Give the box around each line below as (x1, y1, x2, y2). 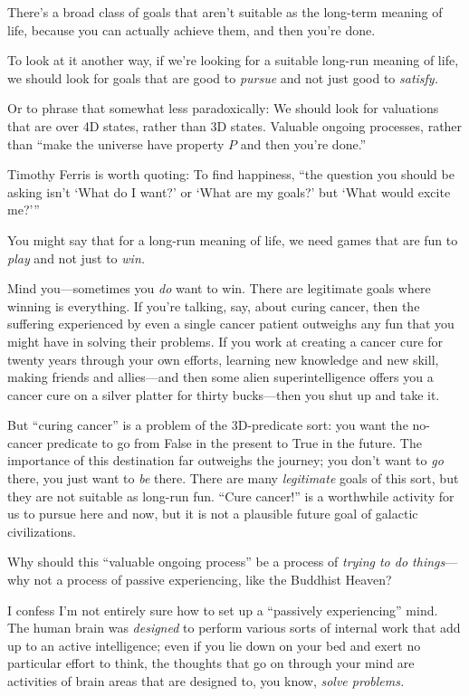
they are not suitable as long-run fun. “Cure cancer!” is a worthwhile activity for (7, 486, 455, 505)
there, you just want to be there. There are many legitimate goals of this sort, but (7, 469, 459, 488)
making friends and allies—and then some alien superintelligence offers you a (7, 367, 434, 386)
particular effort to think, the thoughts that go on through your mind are (7, 653, 415, 672)
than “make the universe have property (7, 134, 225, 153)
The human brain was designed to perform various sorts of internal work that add (7, 618, 461, 637)
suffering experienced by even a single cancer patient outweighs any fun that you (7, 314, 455, 333)
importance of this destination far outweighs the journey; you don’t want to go (7, 451, 444, 470)
